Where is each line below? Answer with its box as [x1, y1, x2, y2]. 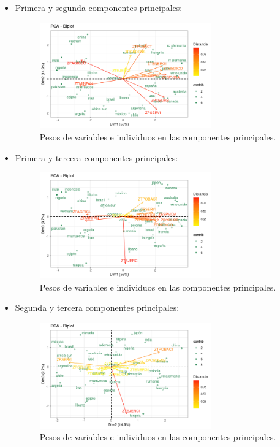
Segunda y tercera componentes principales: [15, 301, 180, 314]
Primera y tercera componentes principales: [15, 151, 178, 164]
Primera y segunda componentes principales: [15, 1, 183, 13]
